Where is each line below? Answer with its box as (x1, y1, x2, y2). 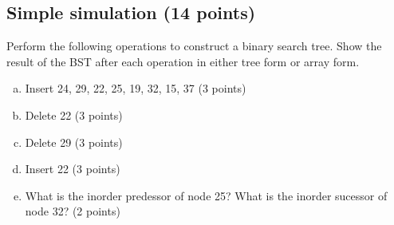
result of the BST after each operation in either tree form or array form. (6, 53, 360, 69)
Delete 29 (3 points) (25, 133, 123, 150)
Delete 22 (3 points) (25, 106, 123, 123)
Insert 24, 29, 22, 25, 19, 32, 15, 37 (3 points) (25, 80, 246, 97)
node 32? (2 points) (25, 203, 120, 219)
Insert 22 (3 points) (25, 160, 120, 177)
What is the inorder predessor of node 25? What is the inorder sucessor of (25, 187, 388, 203)
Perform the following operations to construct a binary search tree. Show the (6, 37, 382, 54)
